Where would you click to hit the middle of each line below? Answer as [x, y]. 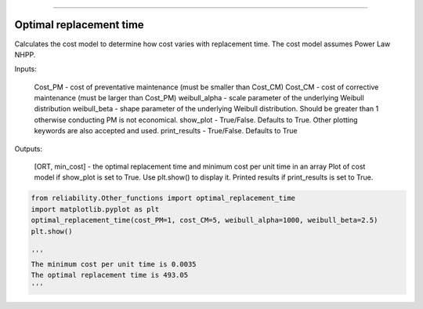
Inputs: [25, 69]
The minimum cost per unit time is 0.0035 [114, 264]
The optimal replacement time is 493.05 [109, 275]
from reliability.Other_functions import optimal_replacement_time [163, 198]
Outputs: [29, 148]
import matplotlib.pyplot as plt [95, 209]
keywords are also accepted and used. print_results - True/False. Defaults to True [166, 131]
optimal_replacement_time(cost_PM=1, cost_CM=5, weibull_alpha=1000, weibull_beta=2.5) [204, 220]
